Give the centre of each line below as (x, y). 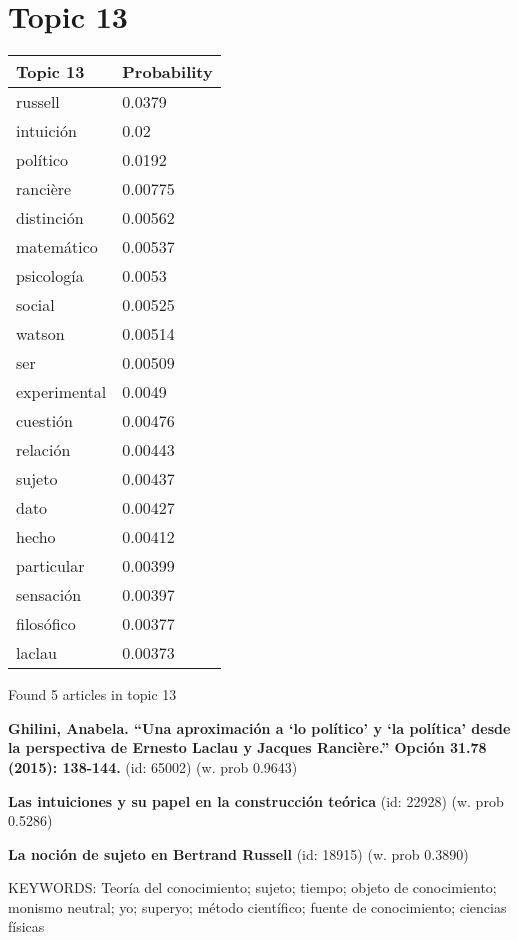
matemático (57, 247)
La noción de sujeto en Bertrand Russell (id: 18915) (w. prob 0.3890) (238, 853)
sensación (49, 595)
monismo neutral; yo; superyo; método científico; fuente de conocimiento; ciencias (257, 906)
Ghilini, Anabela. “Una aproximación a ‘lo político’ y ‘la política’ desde (259, 727)
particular (50, 566)
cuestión (44, 421)
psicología (50, 276)
